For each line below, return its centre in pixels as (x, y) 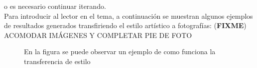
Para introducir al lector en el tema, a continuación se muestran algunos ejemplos (128, 16)
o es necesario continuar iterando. (55, 6)
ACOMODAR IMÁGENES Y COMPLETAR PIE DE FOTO (98, 35)
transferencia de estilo (57, 61)
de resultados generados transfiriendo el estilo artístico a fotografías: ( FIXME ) (125, 25)
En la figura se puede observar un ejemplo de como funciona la (120, 51)
